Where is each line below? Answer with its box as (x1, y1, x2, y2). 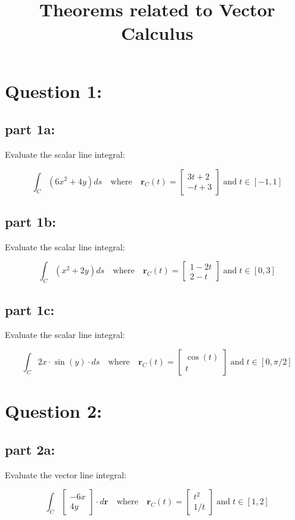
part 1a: (5, 120, 56, 138)
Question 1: (5, 78, 102, 103)
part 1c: (5, 300, 55, 319)
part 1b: (5, 212, 56, 230)
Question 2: (5, 398, 102, 423)
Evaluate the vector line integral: (5, 468, 126, 481)
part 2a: (5, 440, 56, 458)
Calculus (121, 21, 193, 45)
